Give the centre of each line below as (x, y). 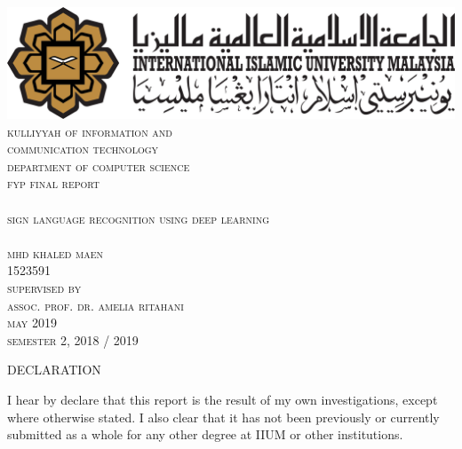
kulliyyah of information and (90, 131)
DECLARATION (54, 370)
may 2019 (32, 323)
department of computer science (99, 165)
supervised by (44, 287)
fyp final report (54, 183)
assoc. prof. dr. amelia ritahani (96, 305)
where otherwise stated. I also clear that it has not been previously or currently (223, 417)
